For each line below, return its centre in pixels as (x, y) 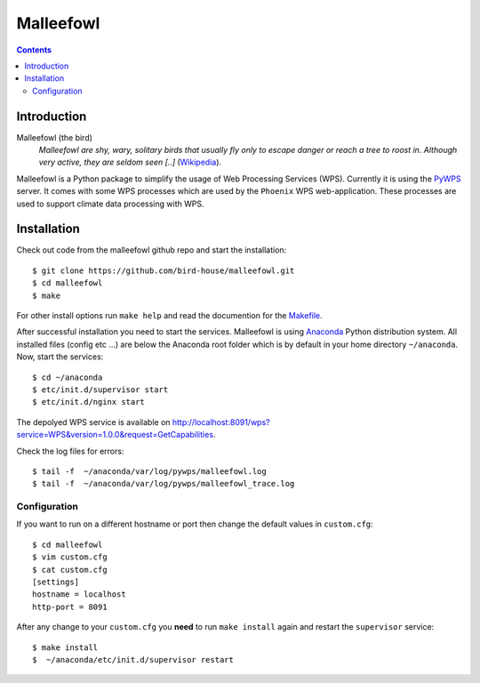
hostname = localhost (79, 595)
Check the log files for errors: (70, 451)
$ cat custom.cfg (70, 570)
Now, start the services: (60, 357)
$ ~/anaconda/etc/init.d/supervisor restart (133, 659)
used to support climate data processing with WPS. (110, 204)
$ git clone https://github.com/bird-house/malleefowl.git (164, 270)
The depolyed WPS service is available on (93, 422)
